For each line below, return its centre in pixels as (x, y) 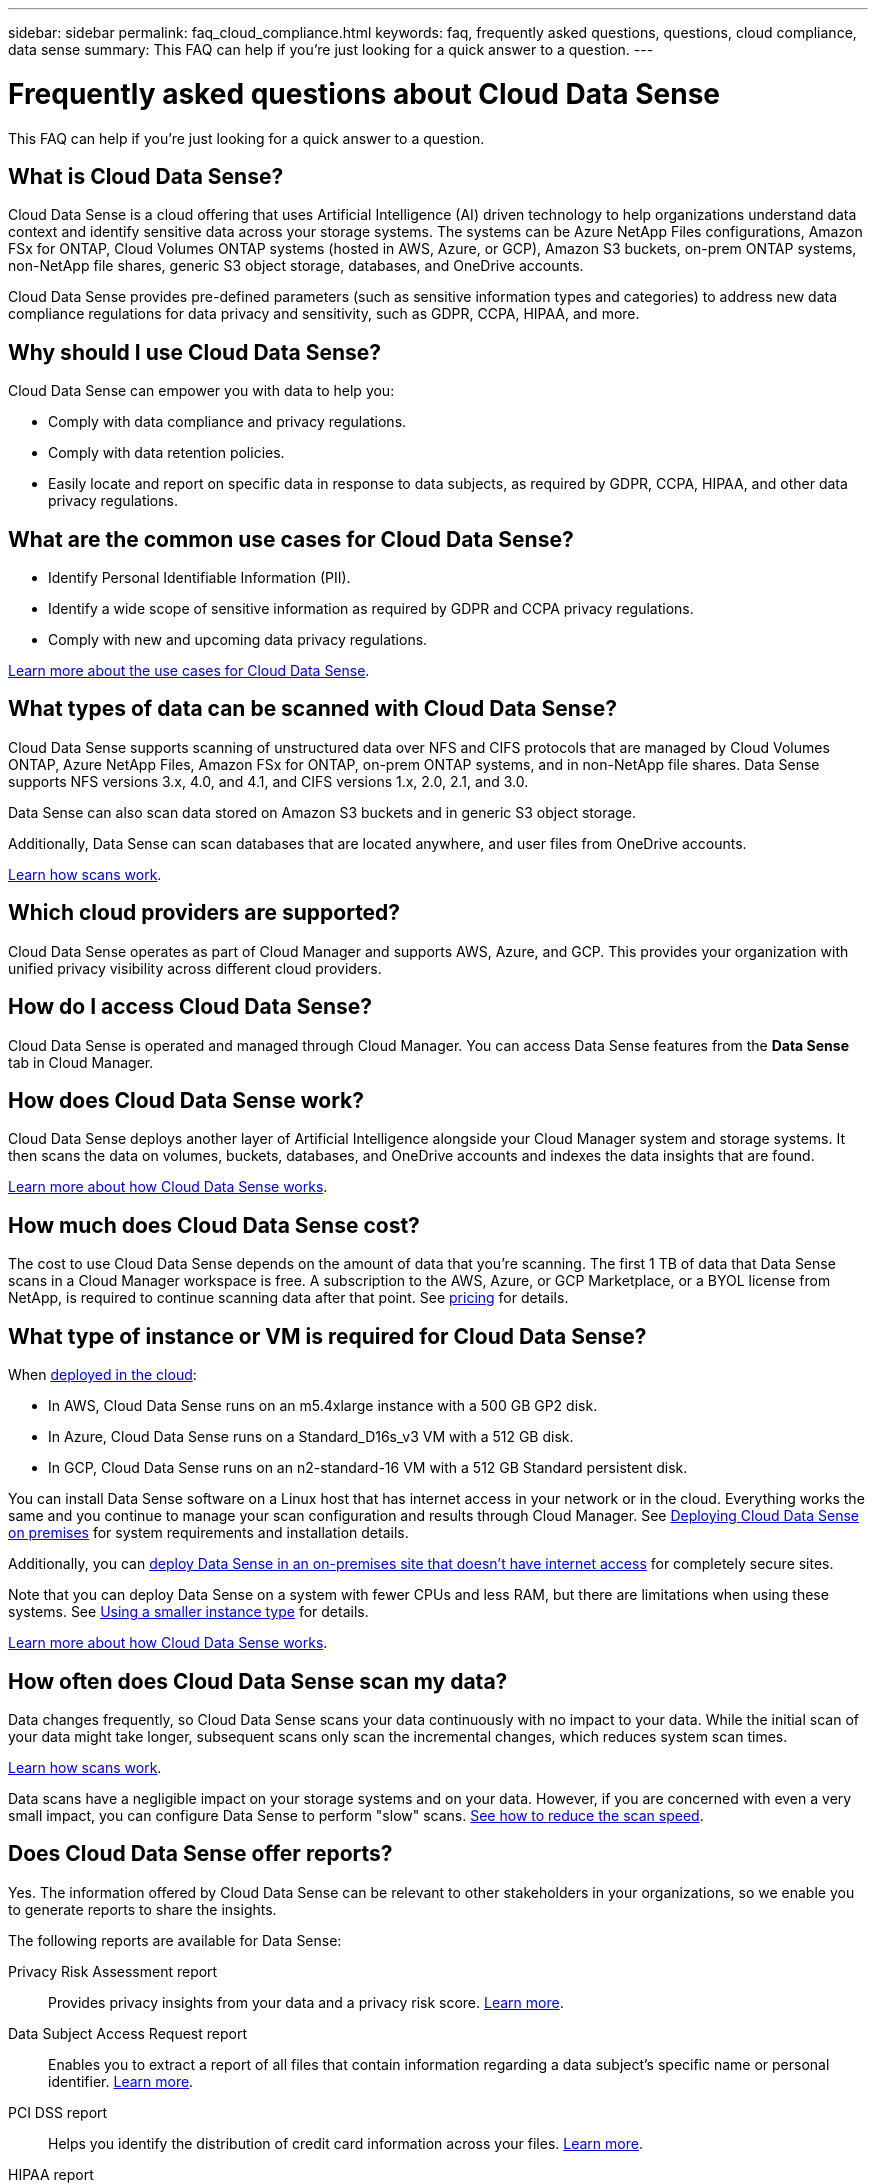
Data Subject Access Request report (127, 2033)
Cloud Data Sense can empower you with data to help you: (201, 391)
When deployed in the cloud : (102, 1375)
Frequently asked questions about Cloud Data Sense (364, 93)
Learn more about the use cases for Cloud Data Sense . (189, 671)
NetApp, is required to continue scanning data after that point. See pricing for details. (288, 1298)
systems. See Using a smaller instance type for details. (188, 1612)
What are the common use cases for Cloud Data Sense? (291, 539)
